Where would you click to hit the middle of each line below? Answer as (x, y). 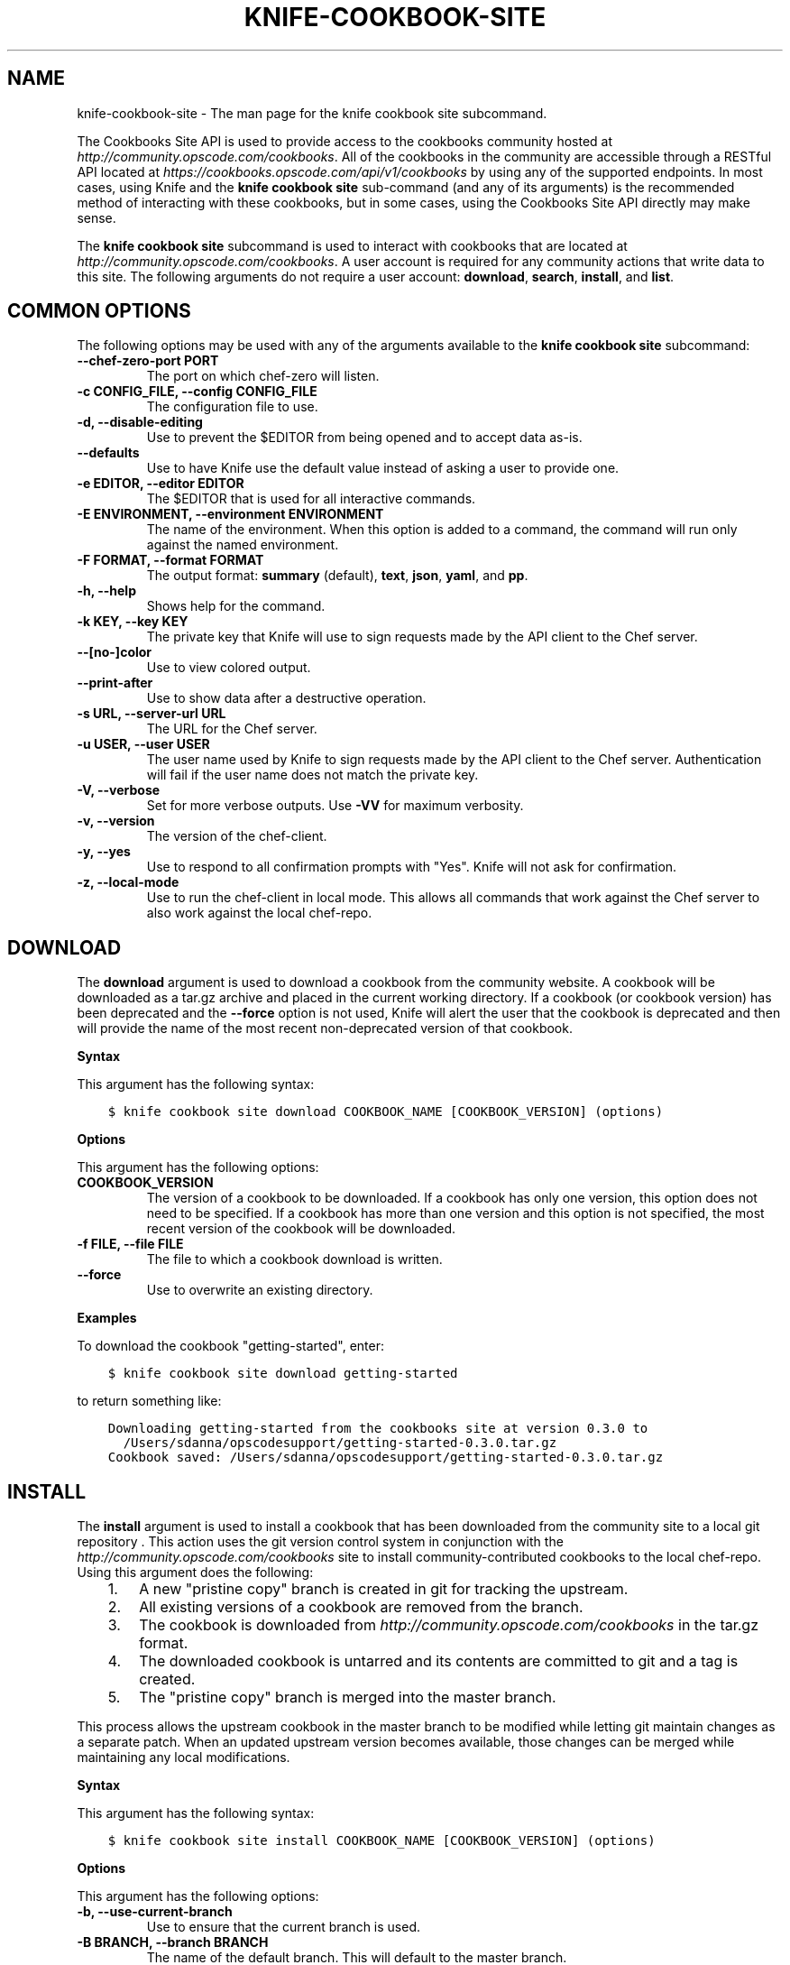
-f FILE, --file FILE (130, 1244)
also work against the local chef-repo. (259, 913)
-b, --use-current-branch (155, 1912)
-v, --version (116, 821)
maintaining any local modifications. (184, 1757)
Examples (107, 1318)
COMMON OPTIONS (99, 311)
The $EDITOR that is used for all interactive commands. (311, 499)
